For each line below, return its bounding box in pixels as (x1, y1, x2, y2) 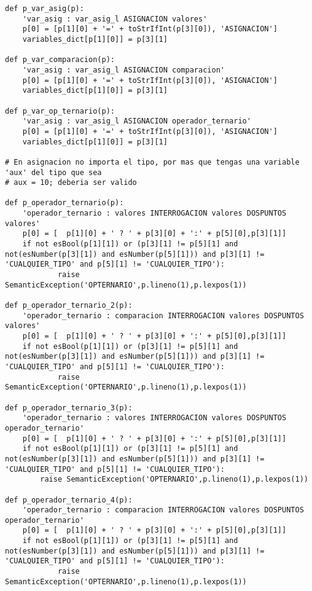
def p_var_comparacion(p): (5, 55, 115, 65)
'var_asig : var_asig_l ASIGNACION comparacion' (22, 65, 225, 74)
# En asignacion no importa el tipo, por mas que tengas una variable (5, 157, 300, 166)
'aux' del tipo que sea (5, 168, 102, 177)
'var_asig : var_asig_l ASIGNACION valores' (22, 14, 208, 23)
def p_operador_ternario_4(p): (5, 495, 133, 504)
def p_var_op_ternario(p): (5, 106, 115, 115)
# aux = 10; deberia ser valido (5, 178, 137, 187)
